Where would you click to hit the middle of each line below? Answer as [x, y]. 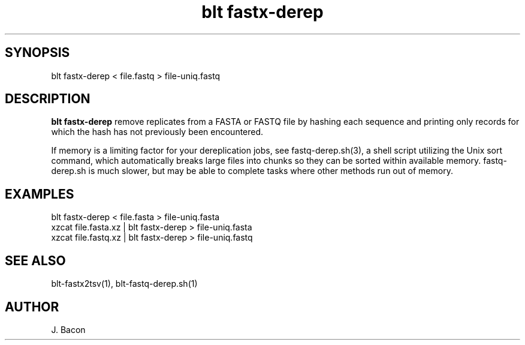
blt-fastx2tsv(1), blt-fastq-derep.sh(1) [124, 284]
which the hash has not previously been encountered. [157, 132]
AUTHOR [32, 307]
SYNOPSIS [37, 53]
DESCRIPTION [48, 99]
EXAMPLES [40, 194]
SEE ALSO [35, 260]
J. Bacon [68, 329]
